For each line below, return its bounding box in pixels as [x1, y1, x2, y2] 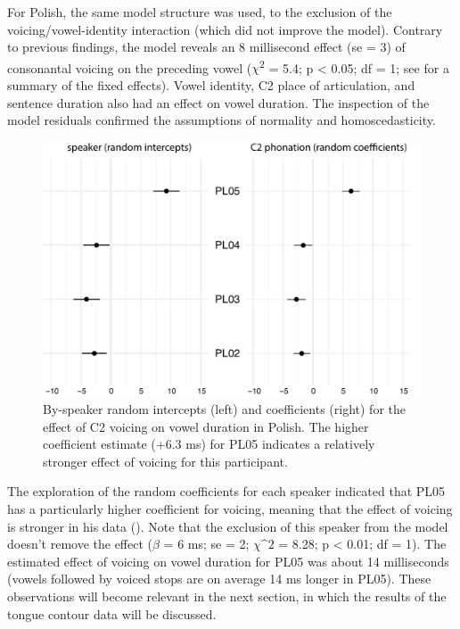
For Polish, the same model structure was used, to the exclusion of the [7, 3, 392, 21]
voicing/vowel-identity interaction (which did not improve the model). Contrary [7, 20, 443, 38]
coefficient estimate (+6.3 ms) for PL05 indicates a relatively [43, 435, 375, 453]
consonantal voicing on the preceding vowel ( [7, 58, 252, 77]
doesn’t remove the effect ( [7, 534, 153, 553]
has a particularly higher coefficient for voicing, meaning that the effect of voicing [7, 500, 453, 518]
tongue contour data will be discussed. [7, 604, 217, 623]
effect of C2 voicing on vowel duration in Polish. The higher [43, 417, 369, 435]
